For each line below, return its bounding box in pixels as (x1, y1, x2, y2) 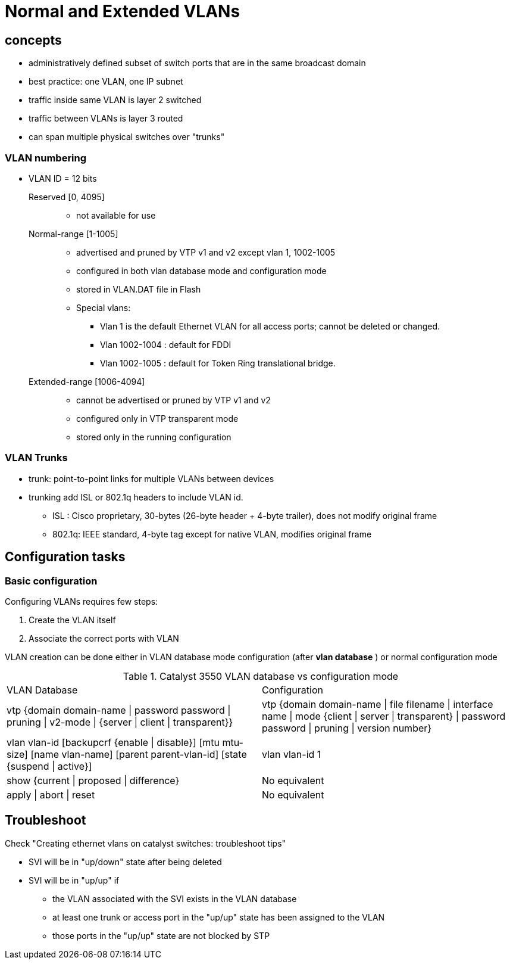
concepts (5, 32, 62, 48)
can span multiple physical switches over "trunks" (29, 132, 225, 142)
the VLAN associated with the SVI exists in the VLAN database (52, 893, 297, 904)
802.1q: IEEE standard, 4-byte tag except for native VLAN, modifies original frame (52, 528, 372, 539)
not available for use (76, 210, 156, 220)
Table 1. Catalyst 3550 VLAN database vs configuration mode (123, 670, 399, 682)
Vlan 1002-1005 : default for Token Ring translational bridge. (100, 357, 336, 368)
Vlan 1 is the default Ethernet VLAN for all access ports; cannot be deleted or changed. (100, 321, 440, 331)
